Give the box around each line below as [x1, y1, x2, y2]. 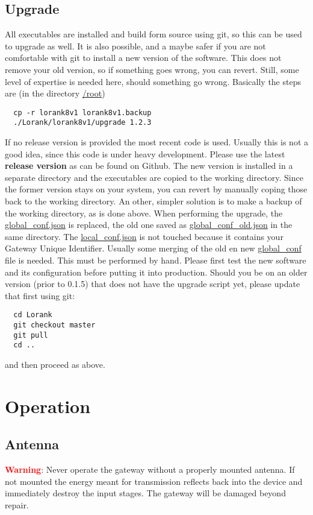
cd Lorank [13, 311, 52, 320]
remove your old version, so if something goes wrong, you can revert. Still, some [5, 63, 299, 75]
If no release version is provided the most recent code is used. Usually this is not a [5, 136, 309, 148]
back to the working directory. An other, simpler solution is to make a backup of [5, 195, 302, 207]
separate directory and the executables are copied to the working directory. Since [5, 171, 303, 183]
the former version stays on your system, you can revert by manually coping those [5, 183, 308, 195]
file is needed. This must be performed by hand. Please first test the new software [5, 254, 306, 267]
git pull [13, 330, 48, 340]
